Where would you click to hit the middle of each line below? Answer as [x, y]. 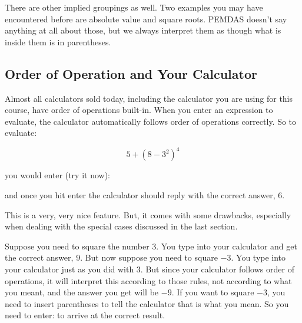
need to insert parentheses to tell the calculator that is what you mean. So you [147, 303]
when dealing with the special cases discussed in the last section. [121, 226]
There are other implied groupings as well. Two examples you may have [134, 7]
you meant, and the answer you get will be [82, 292]
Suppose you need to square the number [77, 246]
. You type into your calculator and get [227, 246]
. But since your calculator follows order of [217, 269]
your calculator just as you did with [69, 269]
